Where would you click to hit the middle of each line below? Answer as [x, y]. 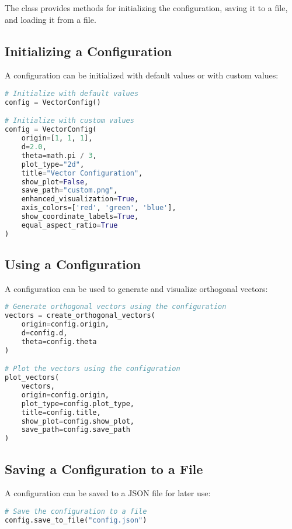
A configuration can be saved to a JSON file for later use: [108, 493]
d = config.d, [44, 333]
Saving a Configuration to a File [104, 468]
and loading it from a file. [51, 19]
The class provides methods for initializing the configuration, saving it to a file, [146, 8]
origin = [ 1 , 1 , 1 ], [57, 138]
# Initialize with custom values [69, 121]
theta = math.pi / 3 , [59, 155]
